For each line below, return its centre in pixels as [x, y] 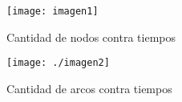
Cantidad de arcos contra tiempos [89, 88]
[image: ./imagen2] [58, 63]
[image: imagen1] [53, 11]
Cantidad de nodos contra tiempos [91, 37]
